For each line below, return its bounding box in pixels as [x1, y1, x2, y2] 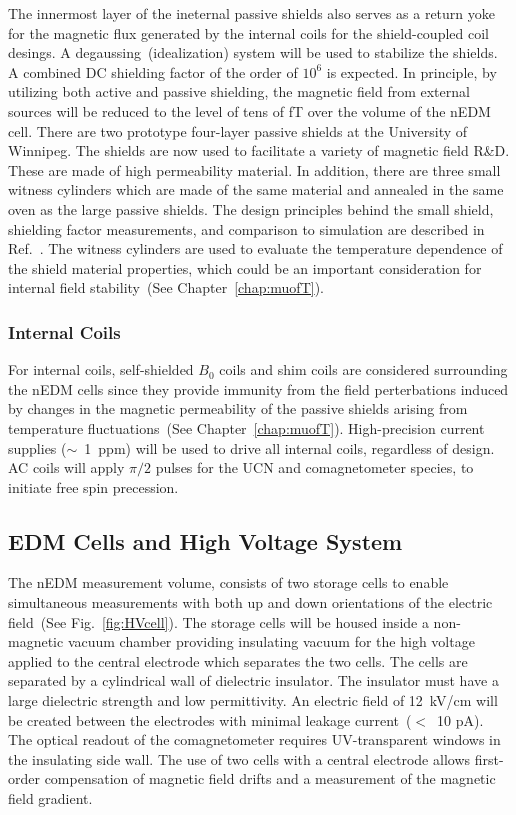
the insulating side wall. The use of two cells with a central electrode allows [8, 748, 471, 769]
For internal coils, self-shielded [8, 359, 194, 380]
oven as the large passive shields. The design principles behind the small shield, [8, 198, 494, 219]
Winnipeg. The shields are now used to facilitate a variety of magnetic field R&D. [8, 140, 510, 161]
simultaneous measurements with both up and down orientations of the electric [8, 592, 493, 613]
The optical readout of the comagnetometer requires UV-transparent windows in [8, 729, 501, 750]
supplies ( [8, 437, 67, 458]
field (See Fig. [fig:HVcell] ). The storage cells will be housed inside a [8, 611, 429, 632]
